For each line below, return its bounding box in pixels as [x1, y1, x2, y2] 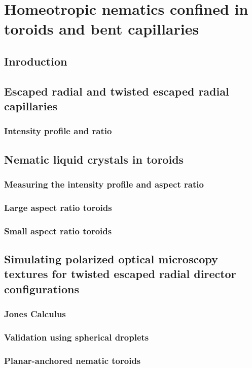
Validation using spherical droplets [4, 331, 149, 343]
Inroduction [4, 53, 67, 69]
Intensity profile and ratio [4, 125, 112, 137]
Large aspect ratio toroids [4, 201, 112, 213]
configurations [4, 281, 79, 296]
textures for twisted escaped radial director [4, 266, 236, 282]
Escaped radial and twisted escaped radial [4, 83, 229, 99]
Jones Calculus [4, 308, 66, 320]
